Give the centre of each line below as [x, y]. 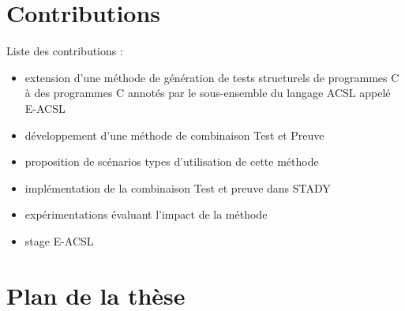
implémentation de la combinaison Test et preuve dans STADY [178, 187]
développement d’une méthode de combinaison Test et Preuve [174, 135]
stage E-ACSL [59, 240]
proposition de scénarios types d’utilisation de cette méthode [172, 161]
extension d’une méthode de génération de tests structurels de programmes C [212, 77]
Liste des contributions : [65, 51]
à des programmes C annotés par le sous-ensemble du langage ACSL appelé [208, 93]
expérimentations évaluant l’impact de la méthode [146, 214]
